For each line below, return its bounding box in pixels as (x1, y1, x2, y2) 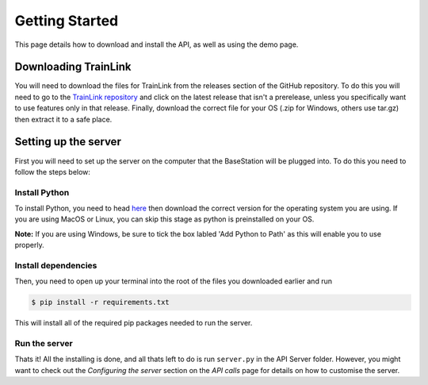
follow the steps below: (14, 167, 91, 176)
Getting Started (14, 12, 119, 29)
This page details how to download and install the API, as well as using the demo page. (14, 40, 299, 49)
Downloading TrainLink (14, 60, 132, 74)
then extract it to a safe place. (14, 114, 113, 124)
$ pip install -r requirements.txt (31, 298, 170, 307)
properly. (14, 241, 44, 250)
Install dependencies (14, 260, 97, 271)
